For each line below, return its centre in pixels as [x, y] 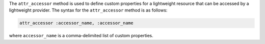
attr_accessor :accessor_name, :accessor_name [76, 23]
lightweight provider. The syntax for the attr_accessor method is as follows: [88, 10]
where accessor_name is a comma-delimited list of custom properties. [81, 36]
